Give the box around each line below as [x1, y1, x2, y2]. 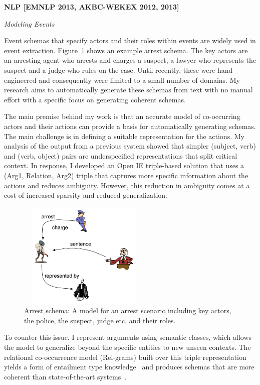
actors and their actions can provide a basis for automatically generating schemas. [4, 120, 256, 131]
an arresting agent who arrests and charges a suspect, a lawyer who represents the [4, 55, 256, 65]
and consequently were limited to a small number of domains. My [39, 74, 240, 85]
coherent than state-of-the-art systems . [4, 371, 127, 381]
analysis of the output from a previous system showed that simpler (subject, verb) [4, 141, 256, 151]
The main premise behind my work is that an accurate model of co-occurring [4, 111, 240, 121]
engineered [4, 74, 37, 85]
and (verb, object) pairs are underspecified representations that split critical [4, 150, 237, 161]
